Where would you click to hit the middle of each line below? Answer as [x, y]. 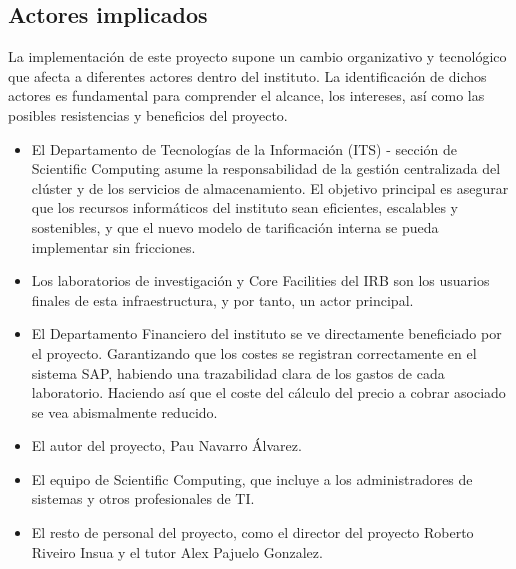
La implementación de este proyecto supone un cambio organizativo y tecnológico [257, 56]
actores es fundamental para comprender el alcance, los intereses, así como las [246, 95]
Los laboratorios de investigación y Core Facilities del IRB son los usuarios [260, 280]
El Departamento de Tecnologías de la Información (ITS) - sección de [244, 148]
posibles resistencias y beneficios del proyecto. [148, 114]
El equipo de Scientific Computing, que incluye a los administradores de [252, 478]
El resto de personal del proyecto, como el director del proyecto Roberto [252, 532]
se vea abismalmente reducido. [124, 411]
